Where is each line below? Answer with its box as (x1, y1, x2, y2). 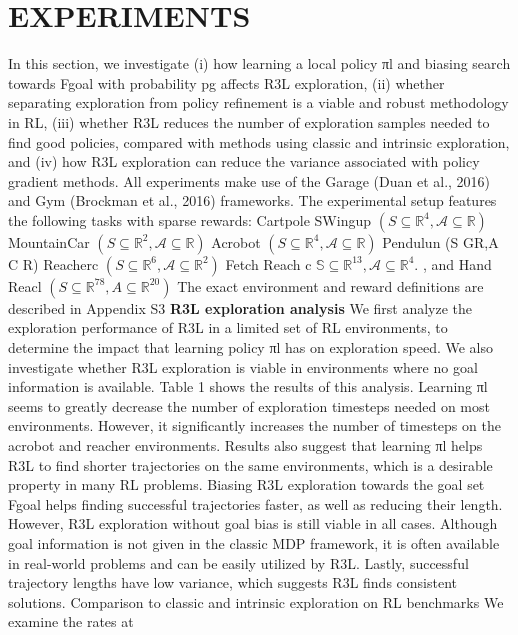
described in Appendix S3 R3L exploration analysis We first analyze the (8, 297, 473, 318)
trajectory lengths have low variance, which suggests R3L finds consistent (8, 572, 458, 593)
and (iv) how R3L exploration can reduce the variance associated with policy (8, 151, 480, 172)
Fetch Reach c (225, 253, 312, 274)
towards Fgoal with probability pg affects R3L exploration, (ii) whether (8, 72, 445, 93)
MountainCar (8, 231, 90, 252)
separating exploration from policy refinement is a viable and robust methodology (8, 92, 509, 113)
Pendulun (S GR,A (382, 231, 499, 252)
